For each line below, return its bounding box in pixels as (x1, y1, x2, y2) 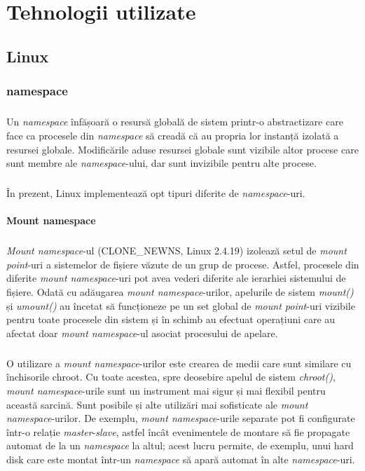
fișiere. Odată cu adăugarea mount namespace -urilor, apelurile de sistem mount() (6, 285, 354, 299)
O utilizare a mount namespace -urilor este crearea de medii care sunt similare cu (6, 355, 352, 370)
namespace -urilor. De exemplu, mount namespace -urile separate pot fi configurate (6, 411, 355, 425)
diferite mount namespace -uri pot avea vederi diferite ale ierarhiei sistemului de (6, 271, 346, 285)
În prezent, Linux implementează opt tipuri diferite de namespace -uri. (6, 186, 305, 200)
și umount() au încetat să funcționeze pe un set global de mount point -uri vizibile (6, 298, 355, 313)
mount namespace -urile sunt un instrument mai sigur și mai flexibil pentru (6, 383, 326, 397)
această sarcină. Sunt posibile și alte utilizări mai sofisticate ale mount (6, 397, 308, 411)
